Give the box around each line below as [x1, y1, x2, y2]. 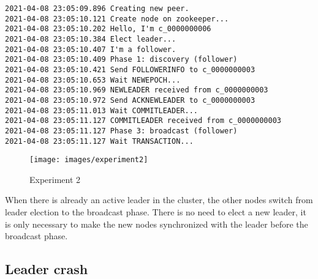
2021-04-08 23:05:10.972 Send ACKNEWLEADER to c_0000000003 [5, 95, 256, 105]
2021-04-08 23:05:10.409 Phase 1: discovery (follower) [5, 55, 238, 64]
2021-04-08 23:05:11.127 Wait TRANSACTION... [5, 136, 194, 146]
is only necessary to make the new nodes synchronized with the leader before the [5, 217, 308, 230]
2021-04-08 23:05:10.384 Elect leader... [5, 34, 176, 43]
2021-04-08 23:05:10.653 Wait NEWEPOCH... [5, 75, 181, 84]
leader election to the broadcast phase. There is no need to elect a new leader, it [5, 206, 306, 218]
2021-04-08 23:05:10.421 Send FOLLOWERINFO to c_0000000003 [5, 65, 256, 74]
